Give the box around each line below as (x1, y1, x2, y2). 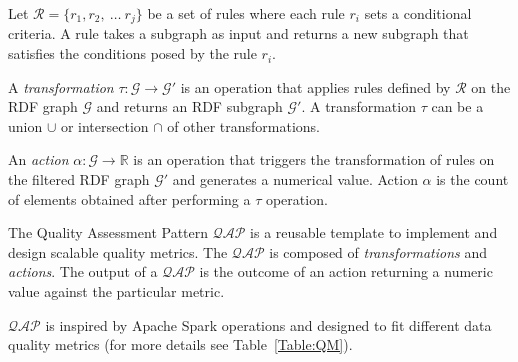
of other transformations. (167, 115, 320, 136)
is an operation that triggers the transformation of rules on (133, 149, 495, 170)
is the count (436, 169, 509, 190)
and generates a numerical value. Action (172, 169, 418, 190)
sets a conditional (364, 3, 472, 23)
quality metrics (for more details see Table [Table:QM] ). (8, 334, 353, 355)
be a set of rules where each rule (147, 3, 345, 23)
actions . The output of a (8, 261, 158, 282)
